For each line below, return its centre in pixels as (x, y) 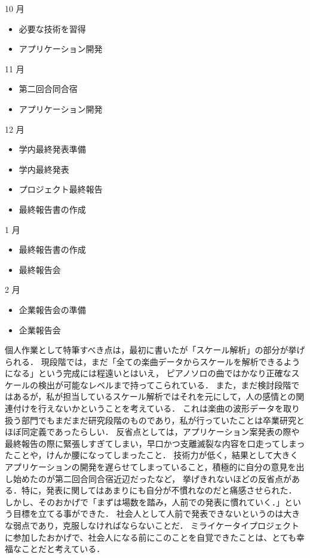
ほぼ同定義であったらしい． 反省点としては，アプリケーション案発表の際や (152, 432)
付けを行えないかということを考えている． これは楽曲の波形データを (148, 408)
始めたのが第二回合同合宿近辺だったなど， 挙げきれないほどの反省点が (152, 478)
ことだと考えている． (63, 549)
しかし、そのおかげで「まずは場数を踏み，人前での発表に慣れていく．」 (145, 502)
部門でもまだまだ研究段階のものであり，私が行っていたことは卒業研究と (163, 420)
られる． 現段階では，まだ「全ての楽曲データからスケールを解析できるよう (153, 361)
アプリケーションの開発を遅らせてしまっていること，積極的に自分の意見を (151, 467)
